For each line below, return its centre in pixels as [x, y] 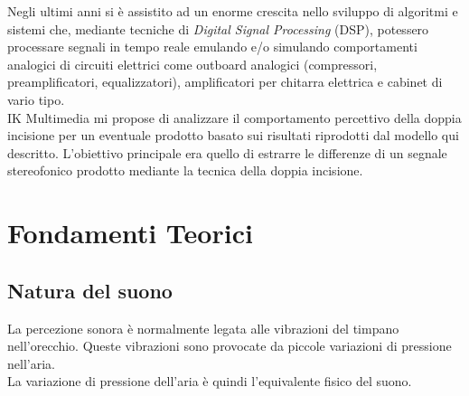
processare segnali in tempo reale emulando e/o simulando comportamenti [212, 47]
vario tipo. [36, 99]
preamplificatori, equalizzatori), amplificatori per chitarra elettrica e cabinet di [225, 82]
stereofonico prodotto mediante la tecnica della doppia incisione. [185, 170]
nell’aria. [31, 363]
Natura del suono [90, 290]
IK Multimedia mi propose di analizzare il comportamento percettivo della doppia [234, 117]
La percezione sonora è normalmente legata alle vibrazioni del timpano [203, 328]
